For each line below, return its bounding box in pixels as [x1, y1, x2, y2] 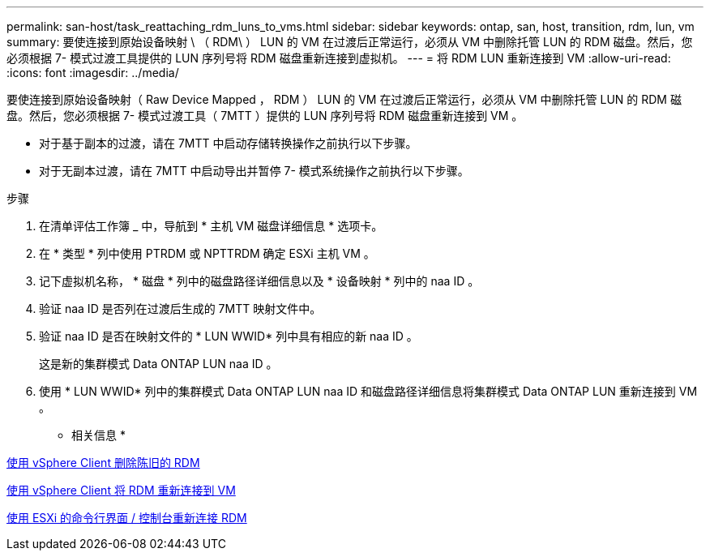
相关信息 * [71, 428, 126, 442]
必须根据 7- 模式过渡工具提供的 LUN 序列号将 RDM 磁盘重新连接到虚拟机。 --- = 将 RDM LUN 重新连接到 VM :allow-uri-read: [6, 51, 671, 65]
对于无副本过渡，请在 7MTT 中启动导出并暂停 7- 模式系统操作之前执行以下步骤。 [39, 164, 469, 178]
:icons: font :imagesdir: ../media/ [6, 66, 179, 79]
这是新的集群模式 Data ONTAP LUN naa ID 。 [39, 357, 278, 371]
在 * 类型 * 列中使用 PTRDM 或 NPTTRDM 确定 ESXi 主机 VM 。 [39, 246, 375, 260]
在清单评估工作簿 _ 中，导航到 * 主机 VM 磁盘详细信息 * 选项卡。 [39, 219, 383, 233]
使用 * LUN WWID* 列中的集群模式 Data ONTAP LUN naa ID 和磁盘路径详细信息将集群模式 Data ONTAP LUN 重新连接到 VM [39, 384, 698, 398]
